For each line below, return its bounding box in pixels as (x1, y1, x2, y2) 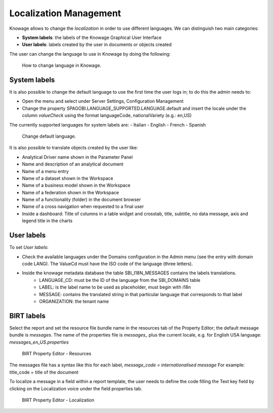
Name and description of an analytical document (22, 161, 124, 167)
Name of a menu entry (22, 168, 69, 174)
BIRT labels (9, 311, 45, 320)
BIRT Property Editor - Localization (22, 397, 95, 403)
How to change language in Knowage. (22, 62, 102, 68)
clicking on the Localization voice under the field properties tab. (9, 385, 143, 392)
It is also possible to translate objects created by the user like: (9, 145, 139, 151)
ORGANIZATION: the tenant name (39, 298, 109, 304)
